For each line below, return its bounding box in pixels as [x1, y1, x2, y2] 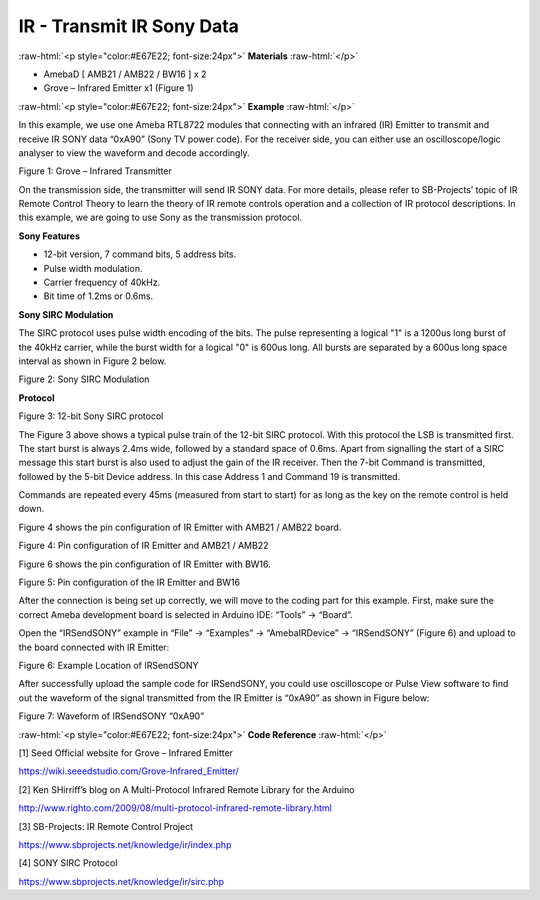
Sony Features [18, 230, 80, 242]
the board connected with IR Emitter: [18, 641, 170, 653]
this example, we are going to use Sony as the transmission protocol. [18, 211, 303, 224]
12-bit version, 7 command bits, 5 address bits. [43, 248, 237, 260]
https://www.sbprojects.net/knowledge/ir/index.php [18, 838, 232, 850]
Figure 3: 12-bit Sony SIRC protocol [18, 410, 164, 422]
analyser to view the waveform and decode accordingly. [18, 146, 250, 159]
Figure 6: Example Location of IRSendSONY [18, 660, 199, 671]
